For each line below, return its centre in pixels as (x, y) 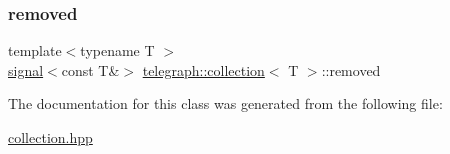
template (35, 50)
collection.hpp (50, 137)
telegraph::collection (203, 69)
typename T (117, 50)
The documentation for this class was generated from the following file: (225, 103)
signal (26, 69)
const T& (90, 69)
